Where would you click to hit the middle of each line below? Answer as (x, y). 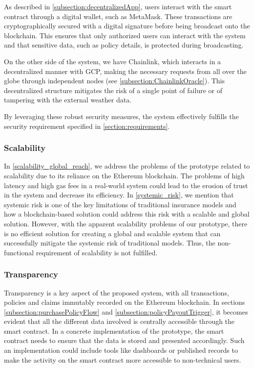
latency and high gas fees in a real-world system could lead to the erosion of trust (126, 185)
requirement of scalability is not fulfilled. (97, 252)
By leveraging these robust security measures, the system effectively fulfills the (121, 116)
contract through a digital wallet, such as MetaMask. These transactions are (118, 16)
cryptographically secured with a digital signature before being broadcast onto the (127, 26)
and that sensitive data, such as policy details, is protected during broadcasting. (124, 45)
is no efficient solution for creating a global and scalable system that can (112, 233)
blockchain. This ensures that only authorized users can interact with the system (125, 35)
